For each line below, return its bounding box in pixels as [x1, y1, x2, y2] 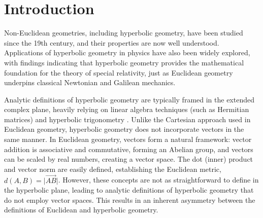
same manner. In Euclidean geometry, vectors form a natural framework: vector [4, 134, 252, 144]
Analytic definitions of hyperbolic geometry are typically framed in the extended [4, 94, 254, 104]
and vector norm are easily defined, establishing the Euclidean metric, [4, 163, 221, 174]
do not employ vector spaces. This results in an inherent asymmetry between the [4, 194, 255, 205]
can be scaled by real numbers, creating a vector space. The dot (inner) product [4, 154, 253, 164]
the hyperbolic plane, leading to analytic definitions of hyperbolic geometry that [4, 185, 254, 195]
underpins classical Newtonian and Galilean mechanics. [4, 77, 176, 88]
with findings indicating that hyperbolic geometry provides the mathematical [4, 57, 244, 67]
